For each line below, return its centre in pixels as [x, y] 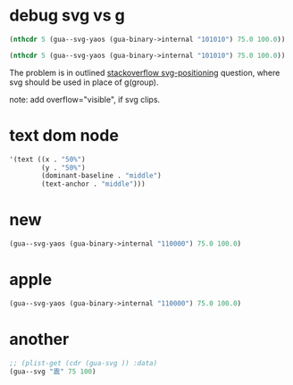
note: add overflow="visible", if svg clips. [85, 99]
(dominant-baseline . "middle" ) [102, 176]
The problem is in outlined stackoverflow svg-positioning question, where [145, 72]
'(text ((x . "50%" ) [48, 159]
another [39, 339]
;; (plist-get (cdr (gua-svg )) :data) [84, 363]
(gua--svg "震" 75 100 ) [53, 372]
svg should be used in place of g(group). [84, 82]
